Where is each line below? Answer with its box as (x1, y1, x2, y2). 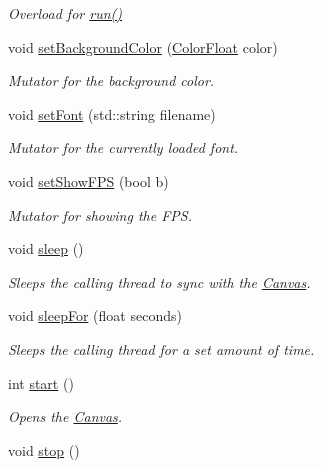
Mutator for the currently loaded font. (8, 137, 239, 158)
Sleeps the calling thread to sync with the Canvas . (8, 271, 311, 292)
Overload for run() (8, 3, 122, 23)
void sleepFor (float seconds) (8, 305, 182, 326)
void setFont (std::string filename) (8, 103, 216, 124)
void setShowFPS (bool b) (8, 170, 169, 191)
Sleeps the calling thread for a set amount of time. (8, 338, 315, 359)
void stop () (8, 439, 80, 460)
